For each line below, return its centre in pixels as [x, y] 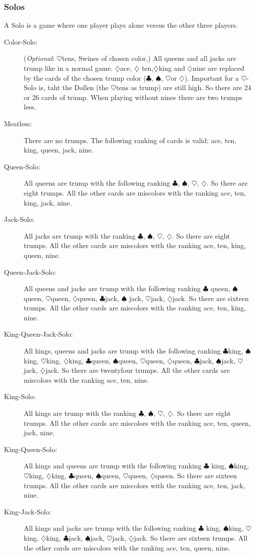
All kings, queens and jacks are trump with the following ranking [122, 351]
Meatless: [18, 123]
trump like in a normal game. [68, 68]
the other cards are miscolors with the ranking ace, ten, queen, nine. [127, 547]
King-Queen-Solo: [31, 449]
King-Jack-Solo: [28, 511]
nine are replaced [219, 68]
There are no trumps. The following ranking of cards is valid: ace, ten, [130, 140]
